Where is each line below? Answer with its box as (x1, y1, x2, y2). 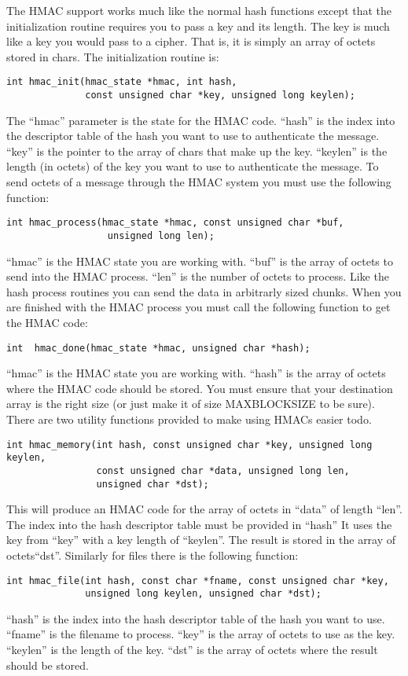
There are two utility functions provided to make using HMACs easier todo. (6, 410, 372, 427)
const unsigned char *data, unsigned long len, (96, 465, 350, 476)
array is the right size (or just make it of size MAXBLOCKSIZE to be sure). (6, 395, 375, 412)
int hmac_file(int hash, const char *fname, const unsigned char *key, (6, 575, 389, 586)
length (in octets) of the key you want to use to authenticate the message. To (6, 158, 379, 175)
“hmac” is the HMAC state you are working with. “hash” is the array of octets (6, 365, 386, 381)
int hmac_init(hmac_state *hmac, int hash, (6, 76, 237, 88)
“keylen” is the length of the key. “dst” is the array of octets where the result (6, 641, 378, 658)
